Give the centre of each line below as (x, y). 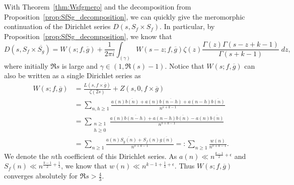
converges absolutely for (41, 176)
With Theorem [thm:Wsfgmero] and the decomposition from (98, 7)
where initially (26, 65)
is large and (80, 65)
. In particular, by (187, 26)
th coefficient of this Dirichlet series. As (116, 156)
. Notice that (185, 65)
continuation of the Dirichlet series (57, 26)
